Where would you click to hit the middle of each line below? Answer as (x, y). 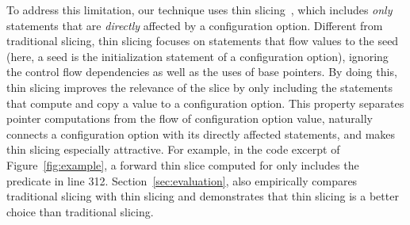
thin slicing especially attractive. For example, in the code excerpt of (173, 149)
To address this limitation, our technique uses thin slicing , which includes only (199, 10)
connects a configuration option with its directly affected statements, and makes (201, 133)
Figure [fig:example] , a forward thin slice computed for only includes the (183, 164)
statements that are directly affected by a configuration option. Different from (195, 25)
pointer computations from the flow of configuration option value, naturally (190, 118)
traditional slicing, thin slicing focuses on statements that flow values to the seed (203, 41)
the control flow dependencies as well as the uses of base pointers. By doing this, (202, 72)
